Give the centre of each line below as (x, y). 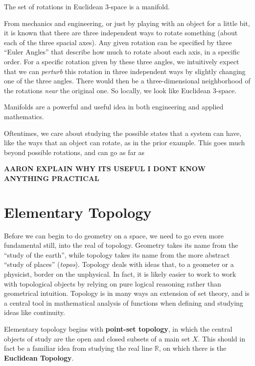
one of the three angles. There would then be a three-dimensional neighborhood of (127, 81)
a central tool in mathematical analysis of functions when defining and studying (124, 302)
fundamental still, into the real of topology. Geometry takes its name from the (121, 245)
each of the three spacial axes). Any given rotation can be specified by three (118, 42)
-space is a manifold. (139, 6)
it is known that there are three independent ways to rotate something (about (121, 33)
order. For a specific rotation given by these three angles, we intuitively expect (122, 61)
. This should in (221, 338)
